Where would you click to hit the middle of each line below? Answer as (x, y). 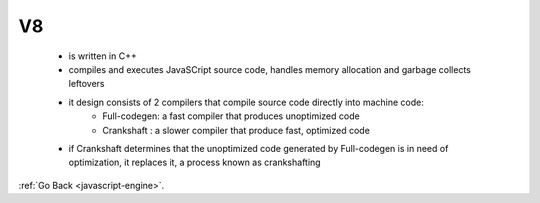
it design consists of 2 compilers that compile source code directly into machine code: (246, 102)
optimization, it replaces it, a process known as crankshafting (194, 162)
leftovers (86, 84)
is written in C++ (102, 56)
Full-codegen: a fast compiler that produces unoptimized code (231, 116)
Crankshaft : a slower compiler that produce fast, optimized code (236, 130)
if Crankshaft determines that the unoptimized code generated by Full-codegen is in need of (258, 148)
